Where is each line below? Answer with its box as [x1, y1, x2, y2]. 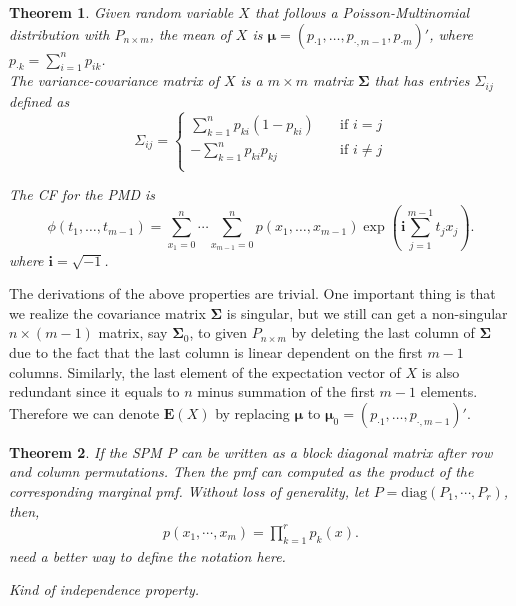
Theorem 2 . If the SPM [9, 441, 162, 462]
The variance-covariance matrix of [9, 70, 219, 91]
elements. [420, 381, 478, 402]
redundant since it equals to [9, 381, 180, 402]
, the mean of [149, 23, 231, 44]
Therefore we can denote [9, 402, 160, 423]
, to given [189, 322, 248, 343]
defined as [9, 90, 70, 111]
